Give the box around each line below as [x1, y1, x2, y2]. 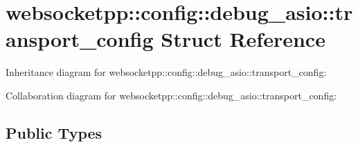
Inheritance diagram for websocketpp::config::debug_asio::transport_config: [6, 65, 327, 79]
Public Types [6, 121, 102, 143]
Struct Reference [161, 25, 325, 53]
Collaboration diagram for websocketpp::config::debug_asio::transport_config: [6, 88, 337, 102]
